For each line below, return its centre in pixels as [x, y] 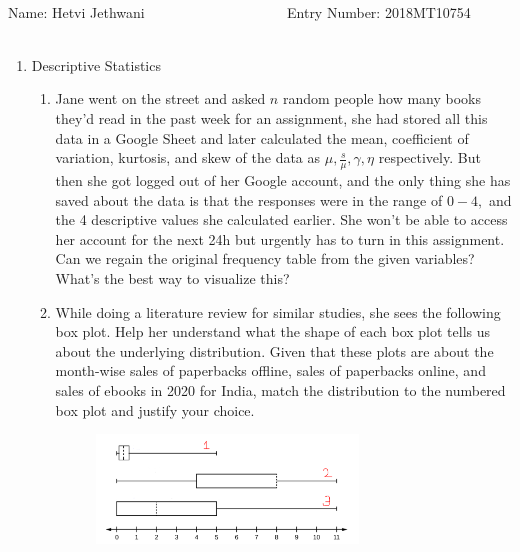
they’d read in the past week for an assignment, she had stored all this [271, 117]
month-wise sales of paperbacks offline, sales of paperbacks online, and [270, 370]
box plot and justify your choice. [155, 409]
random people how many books [381, 98]
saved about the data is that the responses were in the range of [249, 199]
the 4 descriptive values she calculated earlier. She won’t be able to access [281, 219]
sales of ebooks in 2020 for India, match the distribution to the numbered [280, 389]
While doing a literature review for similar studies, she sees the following [278, 311]
